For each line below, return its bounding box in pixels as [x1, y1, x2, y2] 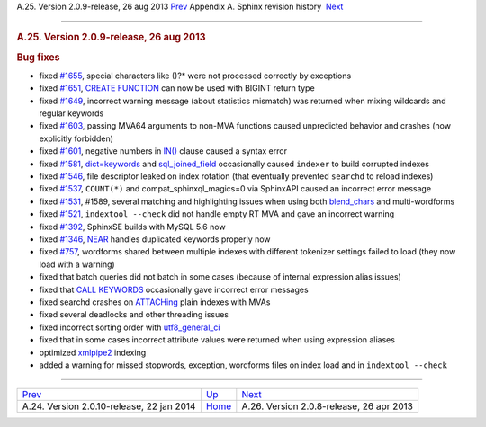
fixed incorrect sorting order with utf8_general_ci [39, 322, 220, 333]
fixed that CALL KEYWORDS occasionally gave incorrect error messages [39, 284, 310, 295]
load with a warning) [39, 259, 116, 270]
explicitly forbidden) [39, 133, 114, 144]
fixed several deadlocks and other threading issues [39, 309, 229, 320]
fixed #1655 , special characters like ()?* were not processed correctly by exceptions [39, 70, 352, 81]
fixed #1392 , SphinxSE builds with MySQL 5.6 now [39, 221, 226, 232]
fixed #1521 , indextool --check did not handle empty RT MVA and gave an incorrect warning [39, 209, 395, 219]
